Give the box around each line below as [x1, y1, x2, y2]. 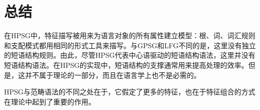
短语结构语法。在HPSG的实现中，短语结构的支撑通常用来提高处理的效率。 [4, 59, 248, 70]
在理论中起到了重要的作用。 [4, 96, 95, 106]
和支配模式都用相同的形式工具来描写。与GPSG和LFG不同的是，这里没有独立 [4, 40, 256, 50]
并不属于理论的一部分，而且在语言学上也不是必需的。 [25, 69, 201, 80]
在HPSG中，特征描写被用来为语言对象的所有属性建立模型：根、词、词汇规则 [4, 30, 255, 41]
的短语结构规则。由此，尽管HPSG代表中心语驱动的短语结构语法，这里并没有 [4, 50, 255, 60]
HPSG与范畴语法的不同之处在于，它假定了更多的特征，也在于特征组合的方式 [4, 86, 255, 97]
